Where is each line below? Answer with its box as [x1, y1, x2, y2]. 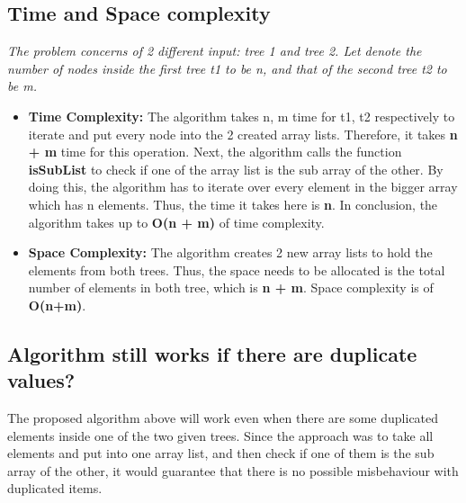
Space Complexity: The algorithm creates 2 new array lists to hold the [28, 243, 433, 262]
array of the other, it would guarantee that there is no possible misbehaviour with [7, 461, 459, 480]
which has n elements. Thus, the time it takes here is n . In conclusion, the [28, 194, 438, 213]
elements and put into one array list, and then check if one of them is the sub [7, 444, 435, 463]
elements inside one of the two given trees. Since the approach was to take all [7, 426, 434, 445]
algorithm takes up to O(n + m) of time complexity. [28, 212, 325, 231]
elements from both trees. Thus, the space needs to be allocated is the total [28, 260, 445, 279]
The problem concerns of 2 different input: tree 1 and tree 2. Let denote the [7, 41, 422, 60]
